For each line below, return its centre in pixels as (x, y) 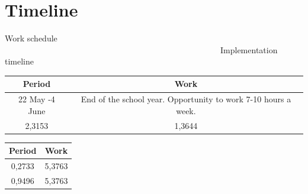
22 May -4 (37, 99)
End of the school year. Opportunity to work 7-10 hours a (186, 99)
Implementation (249, 49)
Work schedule (31, 38)
